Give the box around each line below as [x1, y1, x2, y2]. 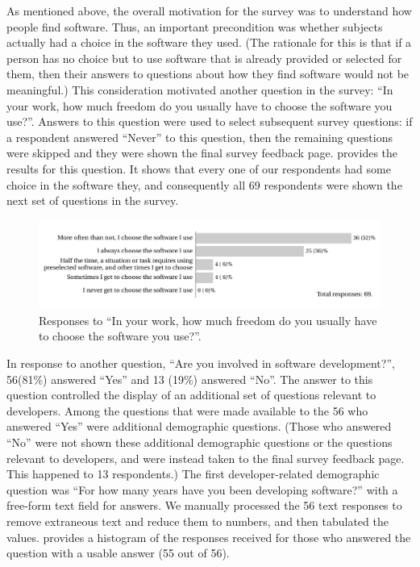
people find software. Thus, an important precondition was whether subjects [6, 18, 383, 35]
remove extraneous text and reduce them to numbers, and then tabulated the [6, 512, 389, 529]
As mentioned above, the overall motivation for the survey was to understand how [6, 2, 412, 19]
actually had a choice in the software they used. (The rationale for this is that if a [6, 34, 412, 51]
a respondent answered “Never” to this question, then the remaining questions [6, 128, 393, 145]
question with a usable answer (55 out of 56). [6, 544, 230, 561]
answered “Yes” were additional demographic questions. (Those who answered [6, 418, 392, 435]
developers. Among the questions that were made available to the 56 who [6, 402, 368, 419]
